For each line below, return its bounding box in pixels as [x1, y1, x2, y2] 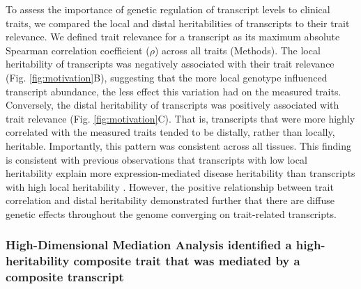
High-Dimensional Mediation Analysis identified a [6, 236, 292, 253]
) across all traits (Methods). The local [154, 42, 321, 57]
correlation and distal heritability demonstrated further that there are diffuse [6, 193, 335, 208]
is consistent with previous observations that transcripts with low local [6, 152, 307, 166]
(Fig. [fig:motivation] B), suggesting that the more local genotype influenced [6, 70, 328, 84]
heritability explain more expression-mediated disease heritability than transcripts [6, 166, 355, 180]
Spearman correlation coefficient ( [6, 42, 150, 57]
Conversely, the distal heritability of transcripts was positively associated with [6, 97, 339, 112]
